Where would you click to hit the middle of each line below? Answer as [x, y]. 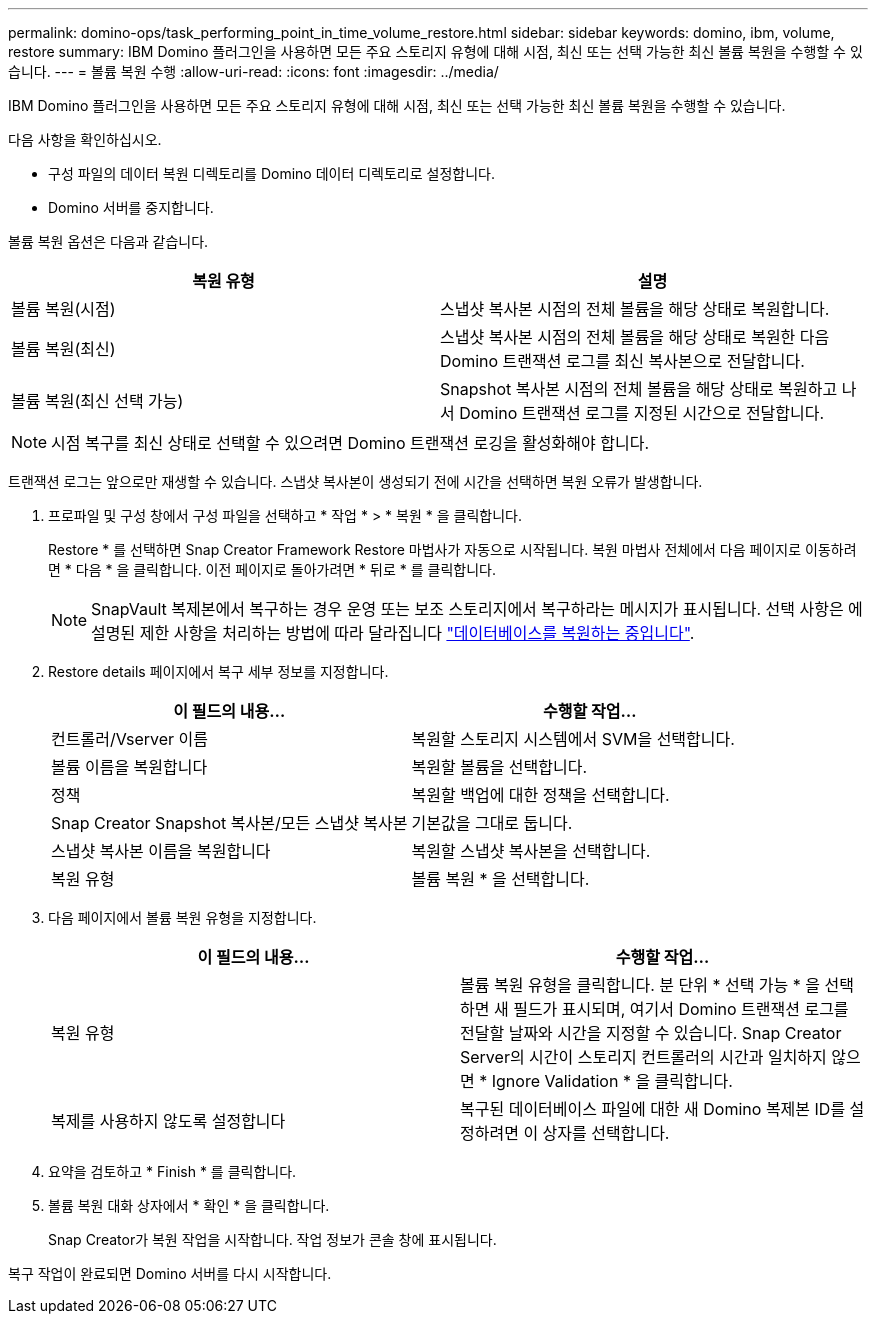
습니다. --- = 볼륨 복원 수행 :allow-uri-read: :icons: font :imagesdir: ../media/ [253, 71]
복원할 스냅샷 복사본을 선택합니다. [531, 851]
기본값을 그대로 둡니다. [492, 823]
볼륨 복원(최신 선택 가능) [97, 401]
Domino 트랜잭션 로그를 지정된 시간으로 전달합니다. [642, 413]
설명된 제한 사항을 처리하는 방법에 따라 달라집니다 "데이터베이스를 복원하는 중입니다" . [393, 633]
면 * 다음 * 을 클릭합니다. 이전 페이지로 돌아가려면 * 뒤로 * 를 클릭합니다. [272, 569]
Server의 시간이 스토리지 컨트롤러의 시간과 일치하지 [643, 1057]
